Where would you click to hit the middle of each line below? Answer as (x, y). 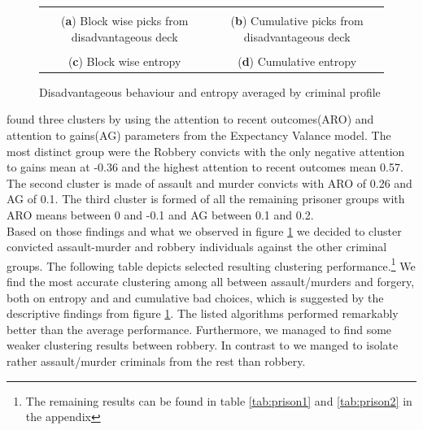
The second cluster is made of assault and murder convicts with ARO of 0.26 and (209, 182)
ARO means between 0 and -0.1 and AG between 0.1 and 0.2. (160, 214)
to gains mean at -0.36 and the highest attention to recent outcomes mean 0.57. (205, 167)
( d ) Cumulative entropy (297, 61)
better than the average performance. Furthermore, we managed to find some (199, 329)
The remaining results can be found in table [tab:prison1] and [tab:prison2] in (219, 400)
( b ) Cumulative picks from (297, 20)
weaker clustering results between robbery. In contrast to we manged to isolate (203, 345)
